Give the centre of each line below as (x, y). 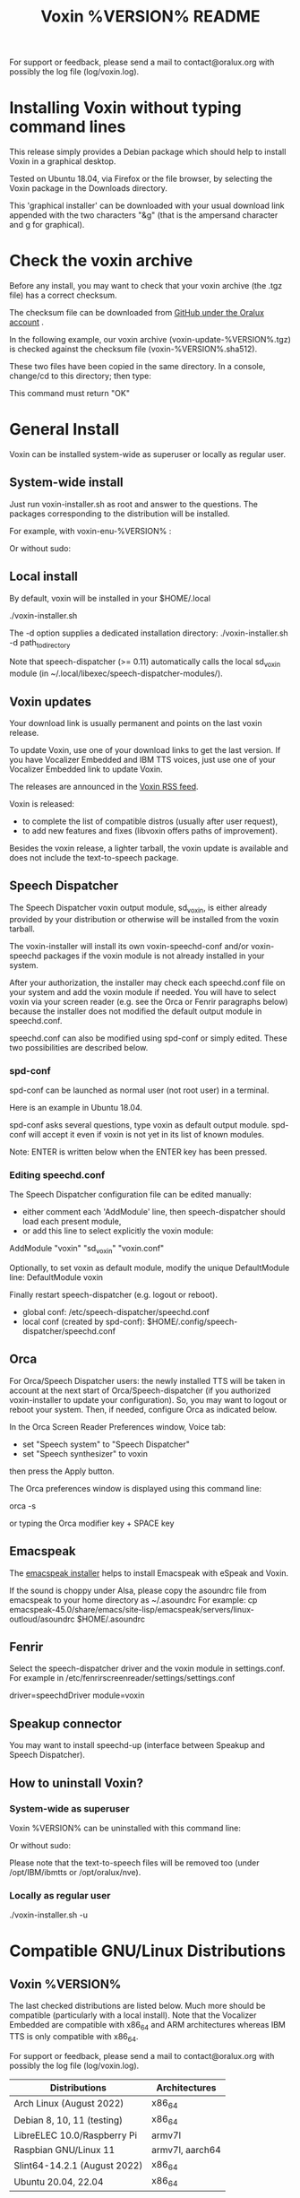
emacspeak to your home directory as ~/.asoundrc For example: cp (133, 1600)
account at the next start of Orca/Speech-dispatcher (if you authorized (140, 1390)
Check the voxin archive (101, 261)
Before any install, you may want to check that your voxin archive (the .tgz (146, 286)
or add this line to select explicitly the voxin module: (118, 1231)
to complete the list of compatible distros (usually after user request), (150, 821)
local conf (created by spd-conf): (84, 1322)
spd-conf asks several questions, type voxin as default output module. (140, 1125)
